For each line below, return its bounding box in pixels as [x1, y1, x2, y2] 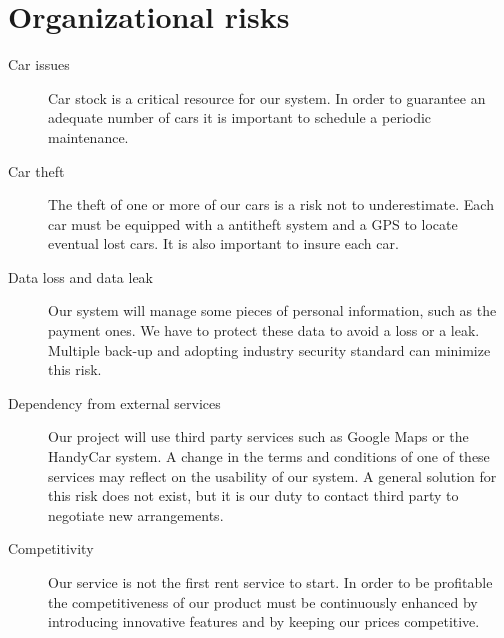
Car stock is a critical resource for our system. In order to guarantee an [48, 87, 486, 108]
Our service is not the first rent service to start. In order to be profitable [48, 572, 493, 592]
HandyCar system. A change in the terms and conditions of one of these [48, 446, 490, 467]
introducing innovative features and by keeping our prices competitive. [48, 611, 480, 632]
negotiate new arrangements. [48, 504, 224, 525]
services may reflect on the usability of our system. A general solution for [48, 465, 497, 486]
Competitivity [8, 538, 94, 559]
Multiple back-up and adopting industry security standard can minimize [48, 339, 491, 360]
